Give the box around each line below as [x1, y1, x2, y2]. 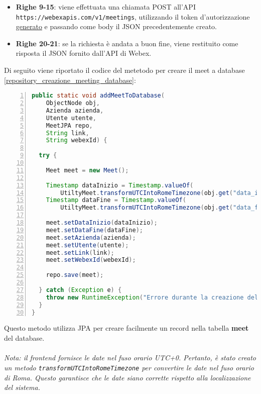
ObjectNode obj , [46, 100, 100, 107]
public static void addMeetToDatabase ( [32, 92, 165, 100]
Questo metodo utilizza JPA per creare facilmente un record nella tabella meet [4, 323, 249, 333]
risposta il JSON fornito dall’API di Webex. [16, 48, 152, 58]
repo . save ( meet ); [46, 271, 104, 279]
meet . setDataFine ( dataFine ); [46, 226, 143, 234]
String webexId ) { [46, 137, 107, 144]
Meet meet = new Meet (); [46, 166, 129, 174]
